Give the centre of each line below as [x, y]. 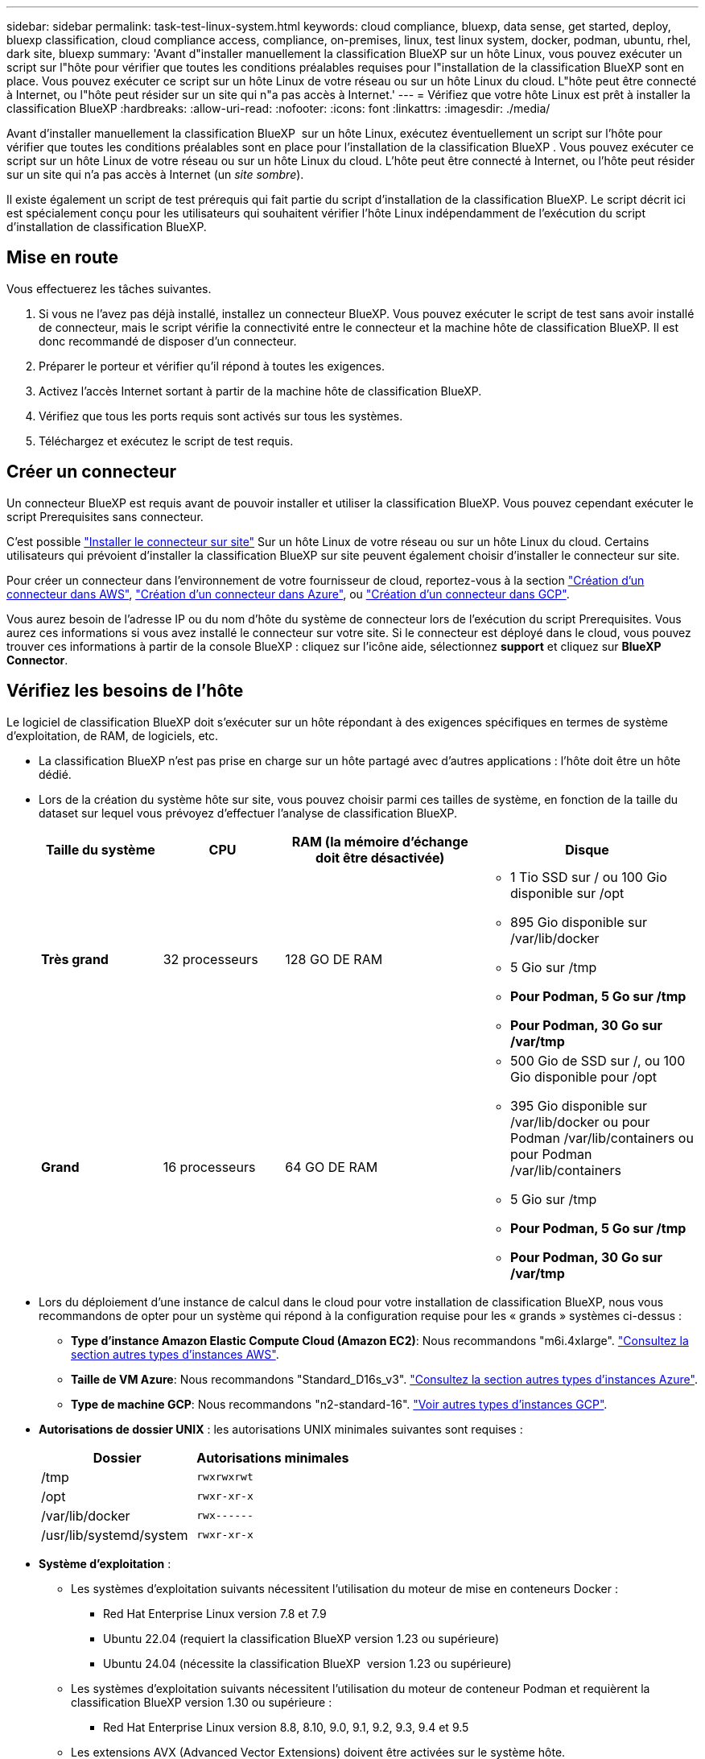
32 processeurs [210, 959]
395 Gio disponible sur [579, 1105]
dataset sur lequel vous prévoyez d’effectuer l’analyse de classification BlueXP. [248, 813]
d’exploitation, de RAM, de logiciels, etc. [113, 735]
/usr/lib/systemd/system [115, 1535]
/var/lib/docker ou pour [580, 1122]
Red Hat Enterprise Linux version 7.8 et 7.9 [215, 1613]
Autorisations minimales [273, 1457]
